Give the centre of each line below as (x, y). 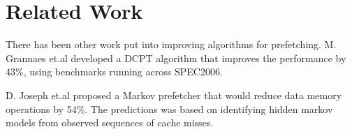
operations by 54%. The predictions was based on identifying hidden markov (169, 109)
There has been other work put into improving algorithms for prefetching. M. (171, 44)
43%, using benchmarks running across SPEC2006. (114, 72)
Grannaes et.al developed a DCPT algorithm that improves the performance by (176, 58)
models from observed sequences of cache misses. (110, 122)
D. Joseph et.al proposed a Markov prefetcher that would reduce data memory (174, 95)
